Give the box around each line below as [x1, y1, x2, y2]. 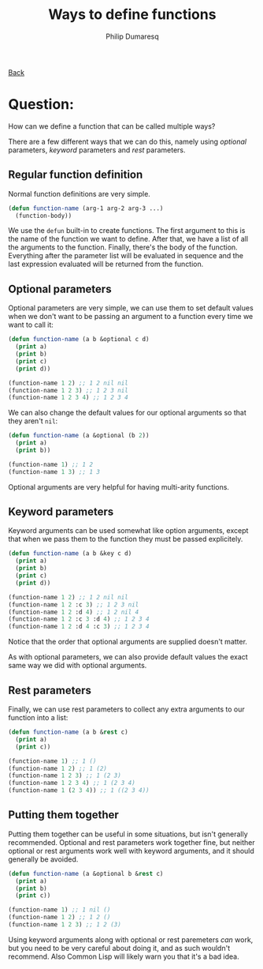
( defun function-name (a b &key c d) [8, 550, 132, 558]
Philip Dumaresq [106, 32, 159, 41]
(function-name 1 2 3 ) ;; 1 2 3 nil [8, 386, 128, 394]
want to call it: [8, 320, 54, 329]
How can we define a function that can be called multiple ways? [8, 121, 216, 131]
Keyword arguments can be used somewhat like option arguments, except [8, 526, 249, 535]
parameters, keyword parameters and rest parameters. [8, 145, 187, 155]
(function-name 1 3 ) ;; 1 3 [8, 468, 101, 475]
